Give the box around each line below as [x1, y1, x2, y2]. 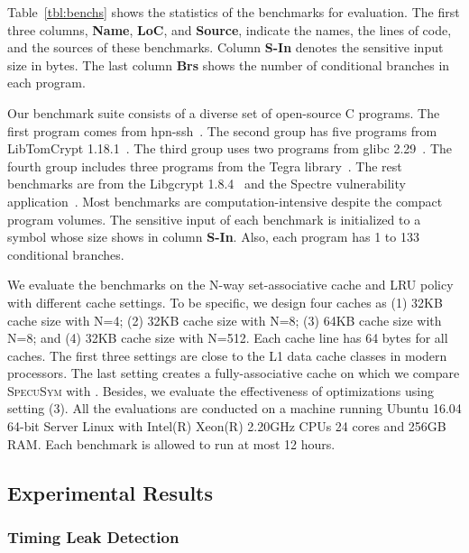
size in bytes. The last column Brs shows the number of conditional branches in [7, 55, 450, 74]
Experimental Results [7, 478, 213, 506]
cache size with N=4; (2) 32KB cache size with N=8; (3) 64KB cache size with [7, 310, 442, 329]
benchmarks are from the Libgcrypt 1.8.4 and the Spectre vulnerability [7, 174, 406, 193]
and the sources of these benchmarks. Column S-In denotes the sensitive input [7, 38, 444, 57]
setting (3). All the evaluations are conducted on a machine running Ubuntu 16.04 [7, 399, 462, 418]
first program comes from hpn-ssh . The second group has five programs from [7, 121, 437, 140]
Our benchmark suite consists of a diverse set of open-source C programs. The [7, 103, 440, 122]
